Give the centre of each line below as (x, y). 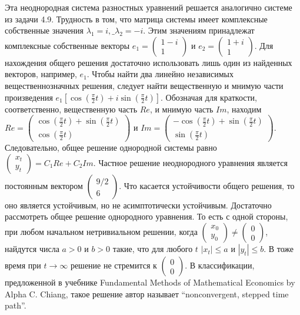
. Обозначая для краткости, (209, 97)
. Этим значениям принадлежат (199, 30)
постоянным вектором (44, 185)
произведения (29, 97)
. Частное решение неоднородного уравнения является (190, 162)
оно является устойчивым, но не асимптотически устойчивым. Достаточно (138, 205)
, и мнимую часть (181, 109)
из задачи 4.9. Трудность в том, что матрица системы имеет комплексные (136, 19)
